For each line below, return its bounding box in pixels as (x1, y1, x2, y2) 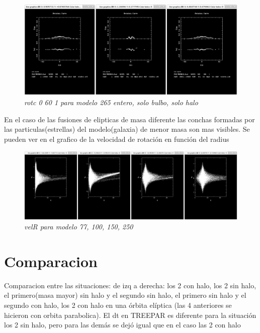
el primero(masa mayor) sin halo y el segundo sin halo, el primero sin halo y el (4, 290, 246, 300)
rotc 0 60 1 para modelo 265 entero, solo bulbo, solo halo (24, 97, 198, 107)
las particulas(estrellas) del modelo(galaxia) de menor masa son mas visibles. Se (4, 124, 250, 134)
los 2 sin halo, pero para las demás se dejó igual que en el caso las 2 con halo (4, 319, 241, 330)
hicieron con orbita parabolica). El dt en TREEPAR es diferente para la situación (4, 309, 256, 320)
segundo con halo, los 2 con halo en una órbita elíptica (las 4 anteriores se (4, 300, 232, 310)
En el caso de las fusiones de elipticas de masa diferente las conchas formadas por (4, 114, 255, 124)
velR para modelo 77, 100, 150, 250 (24, 221, 133, 232)
